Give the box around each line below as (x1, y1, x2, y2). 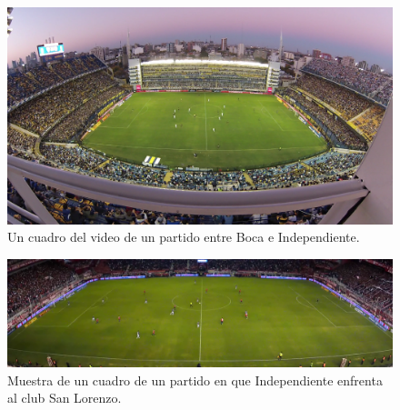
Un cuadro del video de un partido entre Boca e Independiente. (7, 227, 360, 246)
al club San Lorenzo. (7, 388, 122, 407)
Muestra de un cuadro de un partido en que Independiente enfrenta (7, 370, 383, 389)
